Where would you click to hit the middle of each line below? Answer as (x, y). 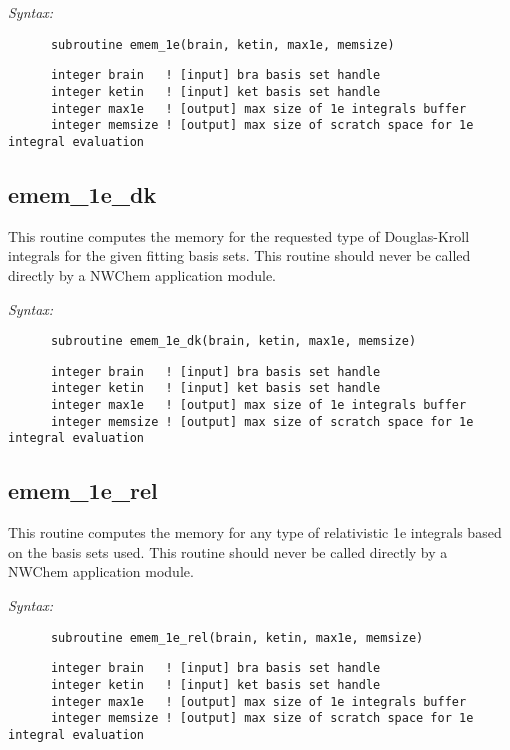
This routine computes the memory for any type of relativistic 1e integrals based (255, 532)
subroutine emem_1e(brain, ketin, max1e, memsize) (222, 44)
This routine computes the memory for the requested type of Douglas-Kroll (239, 235)
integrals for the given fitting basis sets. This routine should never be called (239, 255)
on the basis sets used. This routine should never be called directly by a (228, 551)
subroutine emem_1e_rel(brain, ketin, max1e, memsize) (237, 637)
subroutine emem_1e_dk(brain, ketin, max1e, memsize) (233, 341)
